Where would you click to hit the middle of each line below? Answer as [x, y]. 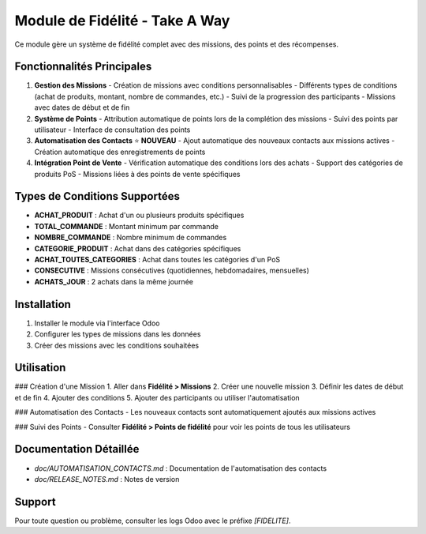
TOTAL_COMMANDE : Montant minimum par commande [126, 226]
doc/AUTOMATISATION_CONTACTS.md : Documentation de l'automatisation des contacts [181, 468]
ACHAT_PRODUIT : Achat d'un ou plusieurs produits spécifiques [139, 215]
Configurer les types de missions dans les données [118, 334]
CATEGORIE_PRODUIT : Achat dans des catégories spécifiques [138, 248]
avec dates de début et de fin [82, 107]
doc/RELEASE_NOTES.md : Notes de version [107, 479]
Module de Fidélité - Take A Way [122, 21]
